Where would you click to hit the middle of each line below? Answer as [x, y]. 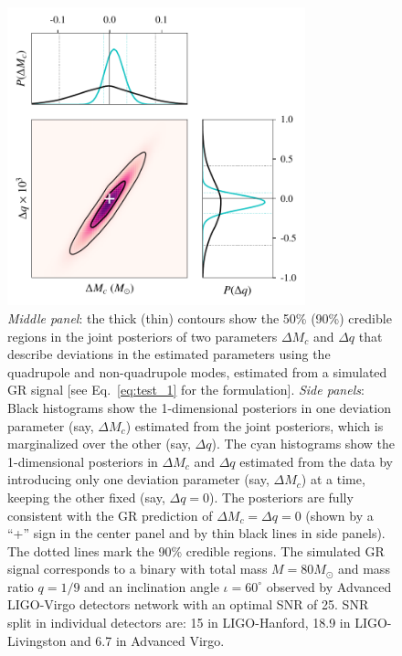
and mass [364, 569]
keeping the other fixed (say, [86, 497]
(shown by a [339, 515]
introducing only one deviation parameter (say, [138, 479]
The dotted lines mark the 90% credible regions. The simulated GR [196, 550]
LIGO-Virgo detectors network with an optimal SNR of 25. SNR [188, 604]
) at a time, [333, 479]
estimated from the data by [316, 461]
